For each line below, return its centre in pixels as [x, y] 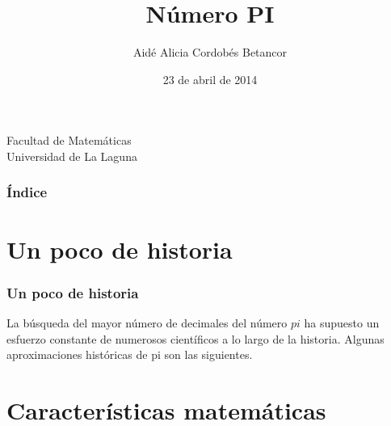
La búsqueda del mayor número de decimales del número [147, 322]
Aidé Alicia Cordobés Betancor [210, 52]
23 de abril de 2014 [210, 79]
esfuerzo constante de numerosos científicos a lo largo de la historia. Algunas [195, 338]
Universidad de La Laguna [72, 156]
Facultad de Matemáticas [69, 140]
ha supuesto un [342, 322]
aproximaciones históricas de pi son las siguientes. [130, 354]
